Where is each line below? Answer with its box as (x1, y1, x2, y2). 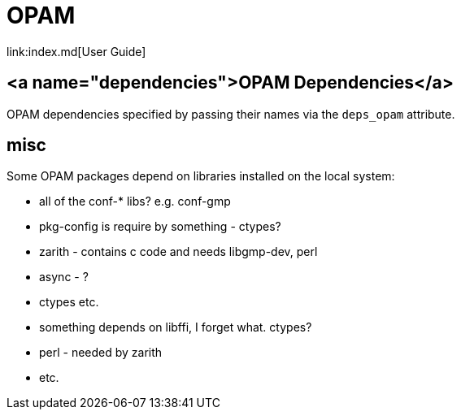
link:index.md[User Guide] (7, 44, 146, 58)
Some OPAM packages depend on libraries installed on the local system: (7, 169, 395, 184)
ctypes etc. (39, 295, 99, 310)
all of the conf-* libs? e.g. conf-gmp (39, 194, 231, 209)
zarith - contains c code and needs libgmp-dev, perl (39, 245, 318, 259)
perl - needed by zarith (39, 345, 163, 360)
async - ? (39, 270, 89, 284)
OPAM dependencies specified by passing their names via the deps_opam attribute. (7, 106, 455, 121)
